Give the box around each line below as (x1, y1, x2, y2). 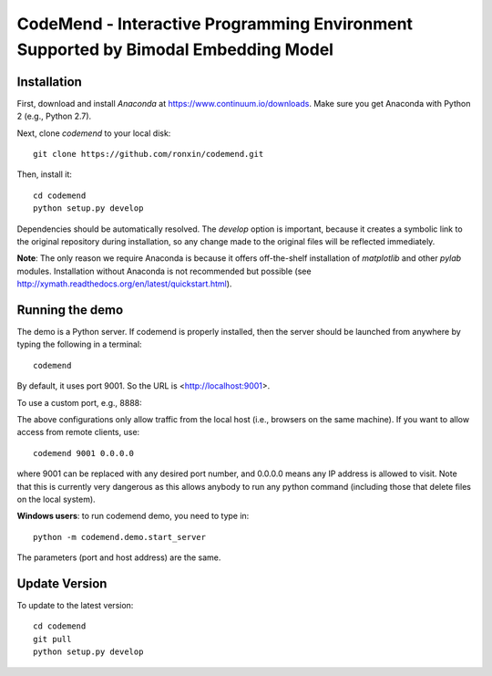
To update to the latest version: (16, 600, 134, 611)
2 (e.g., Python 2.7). (16, 110, 92, 122)
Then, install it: (16, 169, 73, 180)
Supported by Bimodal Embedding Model (16, 39, 334, 59)
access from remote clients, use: (16, 427, 140, 438)
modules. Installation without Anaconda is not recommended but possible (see (16, 265, 312, 276)
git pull (33, 634, 72, 644)
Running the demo (16, 302, 124, 317)
